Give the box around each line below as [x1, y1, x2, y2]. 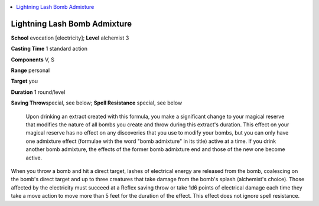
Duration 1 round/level [11, 89, 66, 96]
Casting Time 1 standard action [11, 45, 88, 53]
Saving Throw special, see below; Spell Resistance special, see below [11, 99, 183, 106]
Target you [11, 77, 38, 85]
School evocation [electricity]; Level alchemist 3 [11, 34, 129, 41]
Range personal [11, 67, 50, 74]
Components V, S [11, 56, 54, 63]
